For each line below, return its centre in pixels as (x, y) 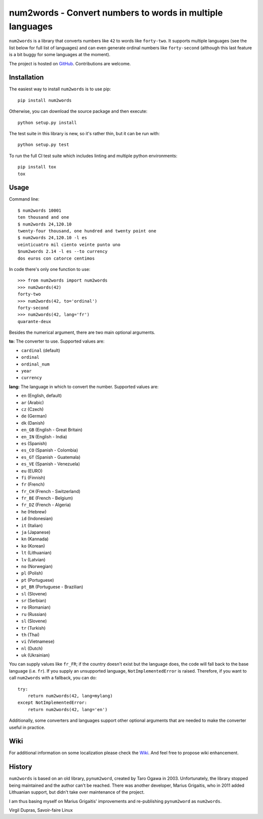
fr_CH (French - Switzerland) (51, 491)
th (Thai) (30, 635)
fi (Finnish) (33, 477)
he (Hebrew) (34, 512)
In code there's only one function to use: (50, 269)
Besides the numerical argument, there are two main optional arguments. (82, 332)
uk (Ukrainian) (36, 655)
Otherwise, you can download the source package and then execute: (78, 111)
